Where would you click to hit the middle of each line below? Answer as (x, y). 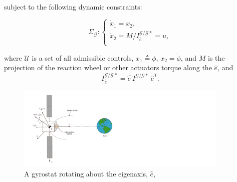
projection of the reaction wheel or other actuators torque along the (108, 67)
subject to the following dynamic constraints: (73, 7)
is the (216, 57)
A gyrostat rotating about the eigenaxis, (86, 173)
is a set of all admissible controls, (83, 57)
